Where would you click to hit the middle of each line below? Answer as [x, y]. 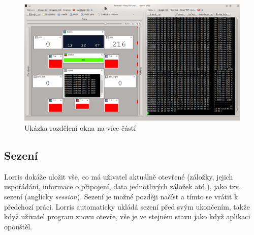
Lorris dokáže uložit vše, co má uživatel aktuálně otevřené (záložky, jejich [119, 176]
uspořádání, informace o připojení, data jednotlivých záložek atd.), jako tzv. [123, 186]
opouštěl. [18, 226]
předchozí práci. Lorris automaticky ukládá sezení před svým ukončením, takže [127, 206]
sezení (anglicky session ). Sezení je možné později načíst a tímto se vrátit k [121, 196]
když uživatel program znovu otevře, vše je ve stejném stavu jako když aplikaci [127, 216]
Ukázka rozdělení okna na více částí [80, 127]
